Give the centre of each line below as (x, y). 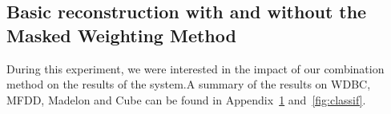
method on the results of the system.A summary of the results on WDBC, (189, 84)
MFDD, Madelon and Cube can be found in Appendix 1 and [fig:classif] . (186, 99)
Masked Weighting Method (121, 35)
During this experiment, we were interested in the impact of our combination (195, 68)
